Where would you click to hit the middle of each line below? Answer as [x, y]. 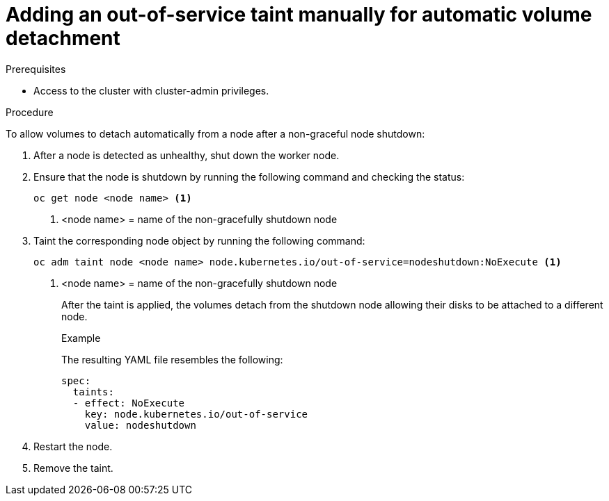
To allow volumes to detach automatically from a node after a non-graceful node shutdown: [215, 133]
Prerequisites [36, 69]
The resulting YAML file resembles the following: [172, 359]
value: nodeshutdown [140, 425]
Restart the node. [73, 446]
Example [81, 338]
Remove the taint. [73, 468]
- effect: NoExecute [129, 403]
